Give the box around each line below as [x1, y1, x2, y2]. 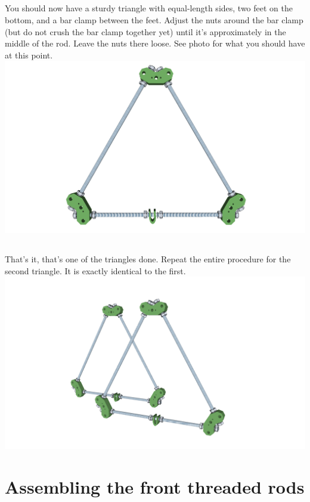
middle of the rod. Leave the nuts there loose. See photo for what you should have [5, 37, 305, 49]
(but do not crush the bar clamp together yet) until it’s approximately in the [5, 25, 286, 38]
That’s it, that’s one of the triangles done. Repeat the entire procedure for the [5, 253, 291, 265]
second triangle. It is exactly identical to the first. [5, 264, 186, 277]
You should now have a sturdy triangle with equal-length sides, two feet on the [5, 2, 293, 14]
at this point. [5, 48, 53, 61]
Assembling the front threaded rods [5, 474, 305, 498]
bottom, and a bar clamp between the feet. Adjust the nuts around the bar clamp [5, 13, 303, 26]
